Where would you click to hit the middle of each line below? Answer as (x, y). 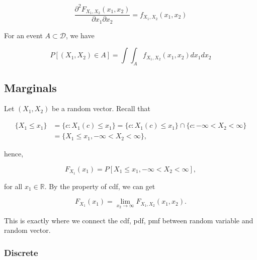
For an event (23, 35)
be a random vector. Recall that (101, 108)
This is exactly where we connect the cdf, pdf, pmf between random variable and (129, 220)
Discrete (21, 252)
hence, (14, 154)
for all (13, 186)
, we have (80, 35)
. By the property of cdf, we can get (100, 186)
